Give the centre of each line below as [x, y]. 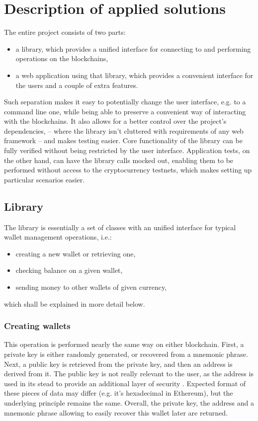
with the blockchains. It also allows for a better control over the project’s [115, 121]
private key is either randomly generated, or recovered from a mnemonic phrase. [126, 354]
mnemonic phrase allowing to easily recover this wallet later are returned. [116, 412]
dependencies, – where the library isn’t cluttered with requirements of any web [124, 130]
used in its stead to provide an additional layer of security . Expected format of [125, 383]
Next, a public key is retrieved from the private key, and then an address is [118, 364]
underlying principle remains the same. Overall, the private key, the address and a [129, 402]
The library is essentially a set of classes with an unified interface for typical [120, 227]
